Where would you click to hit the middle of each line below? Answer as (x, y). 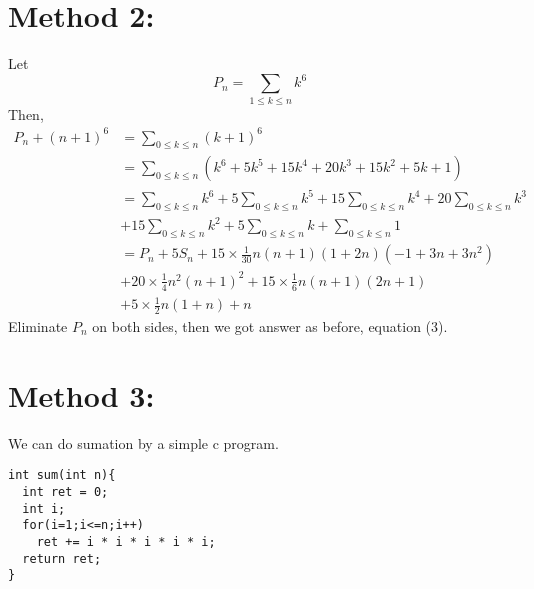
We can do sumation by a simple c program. (143, 442)
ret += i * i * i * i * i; (126, 541)
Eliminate (38, 325)
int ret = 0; (65, 491)
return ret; (62, 558)
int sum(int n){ (62, 475)
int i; (44, 508)
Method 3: (81, 394)
